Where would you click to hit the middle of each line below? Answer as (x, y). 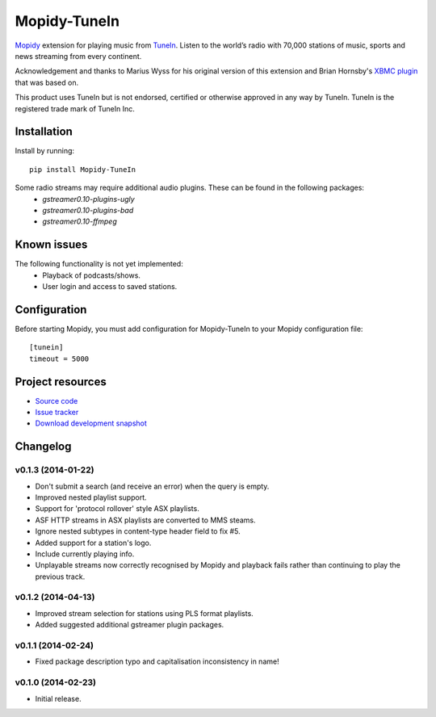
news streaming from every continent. (78, 56)
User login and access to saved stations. (110, 287)
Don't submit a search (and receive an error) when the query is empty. (152, 486)
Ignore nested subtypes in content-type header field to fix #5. (138, 531)
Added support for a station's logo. (93, 543)
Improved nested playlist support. (91, 497)
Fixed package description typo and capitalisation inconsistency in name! (157, 661)
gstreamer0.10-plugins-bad (88, 210)
